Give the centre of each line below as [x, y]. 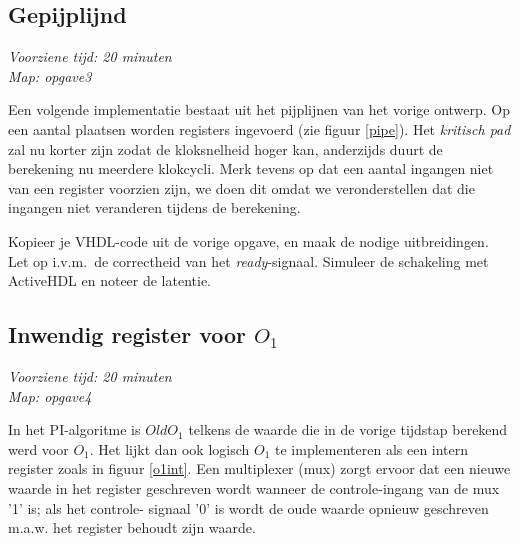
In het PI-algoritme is [74, 429]
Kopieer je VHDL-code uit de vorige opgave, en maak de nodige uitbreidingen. [248, 240]
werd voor [38, 448]
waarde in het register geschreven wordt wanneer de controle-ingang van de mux [254, 487]
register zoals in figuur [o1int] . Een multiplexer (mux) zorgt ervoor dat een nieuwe [259, 468]
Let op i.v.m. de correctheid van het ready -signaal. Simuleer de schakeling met [248, 260]
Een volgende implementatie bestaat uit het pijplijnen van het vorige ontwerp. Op [259, 109]
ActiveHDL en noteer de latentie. [110, 280]
